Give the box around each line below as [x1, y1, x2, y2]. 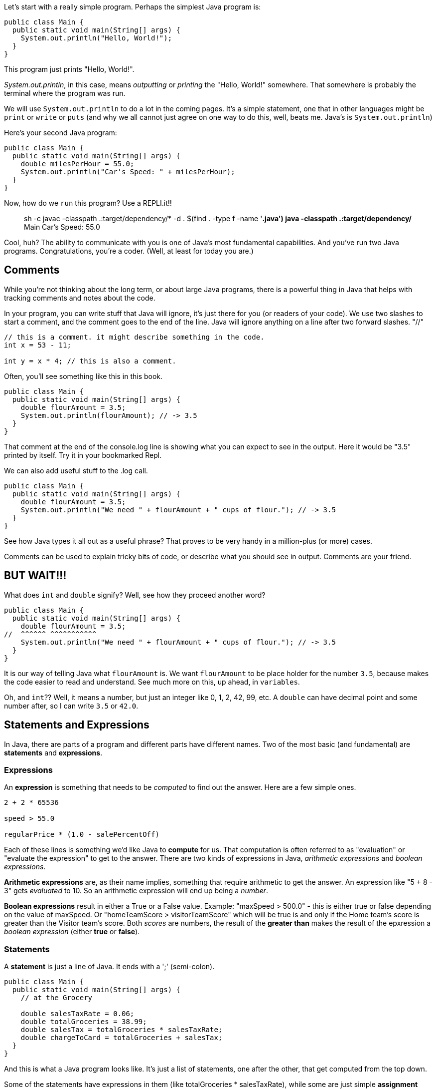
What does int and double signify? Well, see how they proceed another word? [4, 590, 266, 599]
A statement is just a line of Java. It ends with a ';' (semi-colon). [4, 962, 215, 971]
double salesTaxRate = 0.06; [20, 1010, 135, 1018]
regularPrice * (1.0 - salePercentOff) [4, 830, 159, 839]
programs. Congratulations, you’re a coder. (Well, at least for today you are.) [4, 247, 254, 255]
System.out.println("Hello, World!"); [20, 34, 172, 42]
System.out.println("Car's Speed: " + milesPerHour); [20, 168, 235, 176]
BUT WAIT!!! [4, 569, 67, 582]
